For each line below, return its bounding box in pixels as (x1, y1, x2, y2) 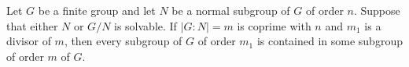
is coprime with (237, 17, 311, 33)
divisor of (6, 33, 51, 49)
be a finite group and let (38, 2, 156, 18)
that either (6, 17, 58, 33)
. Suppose (353, 2, 400, 18)
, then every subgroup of (64, 33, 182, 49)
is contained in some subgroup (256, 33, 403, 49)
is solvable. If (114, 17, 177, 33)
